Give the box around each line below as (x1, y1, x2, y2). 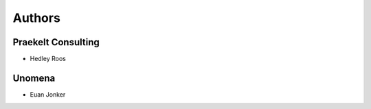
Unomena (12, 72, 56, 84)
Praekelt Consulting (12, 36, 100, 48)
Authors (12, 10, 61, 25)
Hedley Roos (30, 55, 67, 63)
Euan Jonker (30, 90, 66, 99)
